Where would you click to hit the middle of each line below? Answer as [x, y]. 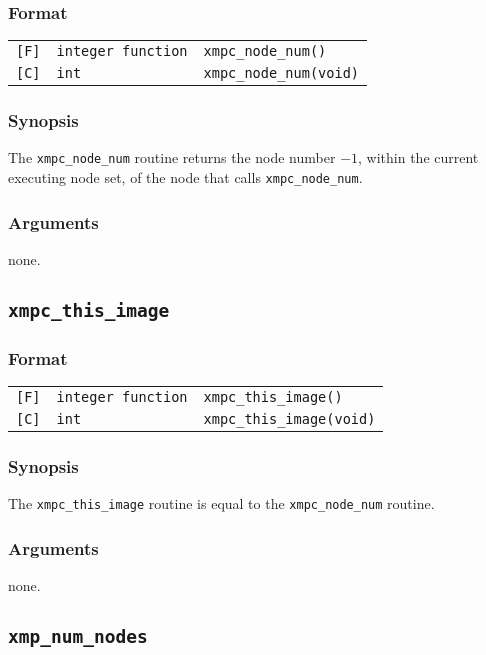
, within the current [418, 157]
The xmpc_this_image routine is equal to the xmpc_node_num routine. [221, 503]
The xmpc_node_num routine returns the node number [172, 157]
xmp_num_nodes [78, 637]
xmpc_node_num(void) [281, 73]
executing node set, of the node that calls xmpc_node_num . [185, 177]
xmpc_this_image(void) [289, 419]
